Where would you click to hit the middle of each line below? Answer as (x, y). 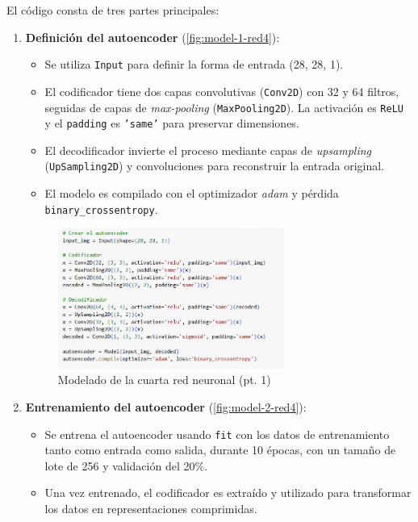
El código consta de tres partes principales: (113, 10)
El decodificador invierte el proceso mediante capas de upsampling (208, 150)
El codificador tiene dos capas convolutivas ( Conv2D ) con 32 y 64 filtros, (222, 91)
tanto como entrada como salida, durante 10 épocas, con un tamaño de (220, 450)
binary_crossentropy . (101, 209)
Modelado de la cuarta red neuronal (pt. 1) (164, 380)
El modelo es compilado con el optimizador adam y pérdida (192, 193)
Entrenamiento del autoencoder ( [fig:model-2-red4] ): (166, 407)
